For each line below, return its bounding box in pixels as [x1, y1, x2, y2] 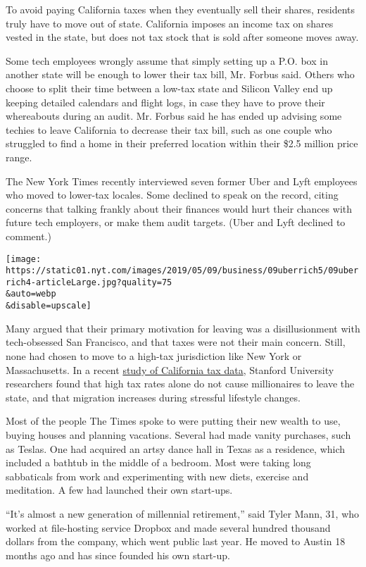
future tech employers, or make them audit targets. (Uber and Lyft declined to [6, 215, 346, 230]
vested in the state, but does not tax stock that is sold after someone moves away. [6, 30, 359, 44]
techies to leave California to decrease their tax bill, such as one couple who [6, 122, 332, 137]
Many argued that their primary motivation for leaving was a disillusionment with [6, 320, 360, 335]
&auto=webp [6, 289, 56, 299]
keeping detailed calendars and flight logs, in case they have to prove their [6, 94, 325, 109]
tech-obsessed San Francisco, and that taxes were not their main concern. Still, [6, 335, 346, 349]
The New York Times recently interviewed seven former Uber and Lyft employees [6, 173, 358, 188]
